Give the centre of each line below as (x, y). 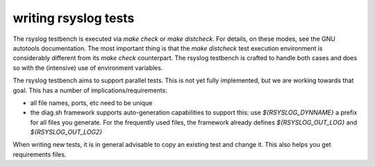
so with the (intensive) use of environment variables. (88, 68)
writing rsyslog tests (74, 18)
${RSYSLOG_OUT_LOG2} (66, 132)
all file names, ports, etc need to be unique (91, 103)
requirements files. (40, 154)
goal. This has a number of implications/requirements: (90, 90)
